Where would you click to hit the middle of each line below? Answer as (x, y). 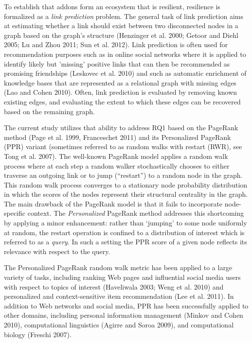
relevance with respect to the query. (57, 251)
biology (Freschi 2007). (38, 334)
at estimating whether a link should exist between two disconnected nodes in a (121, 26)
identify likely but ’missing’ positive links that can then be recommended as (117, 63)
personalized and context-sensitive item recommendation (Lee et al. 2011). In (119, 296)
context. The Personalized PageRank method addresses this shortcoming (136, 213)
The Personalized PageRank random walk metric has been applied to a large (118, 267)
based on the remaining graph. (49, 111)
